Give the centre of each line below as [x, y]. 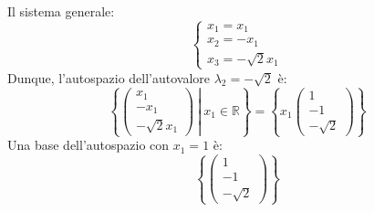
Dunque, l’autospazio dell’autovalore [109, 77]
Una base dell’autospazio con [88, 145]
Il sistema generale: [61, 11]
